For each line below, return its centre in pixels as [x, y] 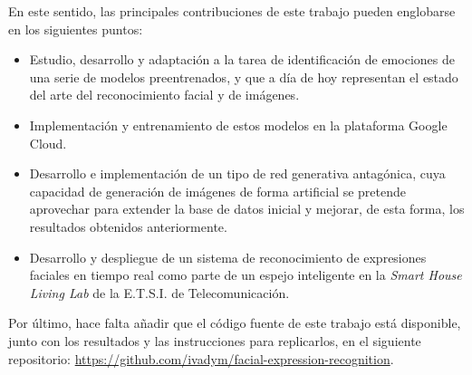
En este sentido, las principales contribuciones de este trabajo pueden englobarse [232, 11]
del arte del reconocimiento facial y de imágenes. [164, 95]
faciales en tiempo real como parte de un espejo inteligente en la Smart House [246, 275]
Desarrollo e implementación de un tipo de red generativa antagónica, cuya [237, 173]
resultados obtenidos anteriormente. [128, 226]
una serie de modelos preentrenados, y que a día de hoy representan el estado [244, 77]
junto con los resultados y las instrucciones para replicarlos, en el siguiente [215, 340]
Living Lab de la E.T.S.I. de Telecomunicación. [159, 292]
